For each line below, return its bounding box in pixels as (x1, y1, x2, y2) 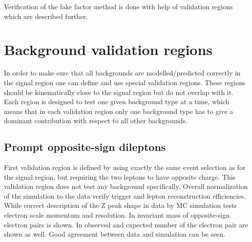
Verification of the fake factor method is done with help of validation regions (4, 1, 233, 11)
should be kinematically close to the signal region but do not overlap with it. (4, 87, 234, 97)
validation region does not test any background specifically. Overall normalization (4, 181, 248, 191)
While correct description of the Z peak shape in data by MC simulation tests (4, 200, 237, 210)
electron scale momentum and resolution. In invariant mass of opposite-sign (4, 210, 230, 220)
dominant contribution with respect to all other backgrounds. (4, 115, 188, 126)
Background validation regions (4, 39, 213, 59)
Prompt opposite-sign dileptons (4, 139, 166, 154)
